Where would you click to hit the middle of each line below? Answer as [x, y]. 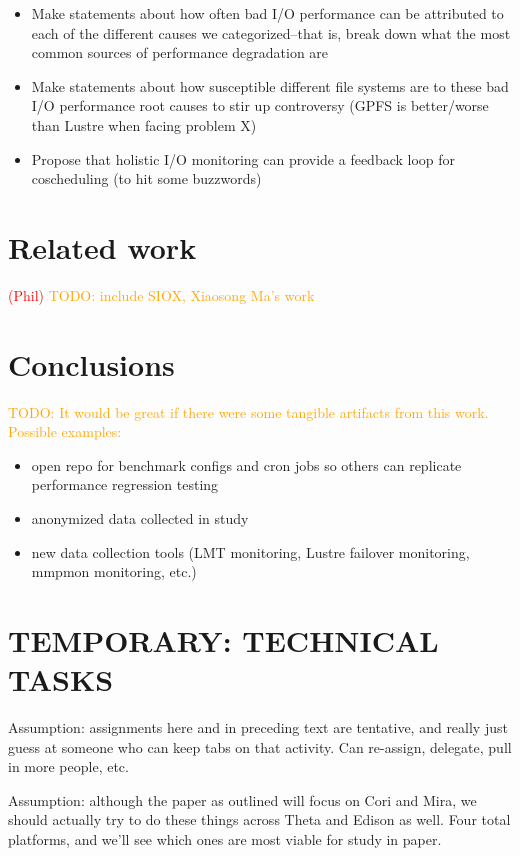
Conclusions [91, 363]
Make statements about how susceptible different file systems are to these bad [270, 85]
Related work [102, 246]
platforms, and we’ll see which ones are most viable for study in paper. [225, 839]
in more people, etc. [68, 766]
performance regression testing [125, 484]
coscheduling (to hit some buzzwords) [146, 178]
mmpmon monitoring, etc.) [114, 571]
